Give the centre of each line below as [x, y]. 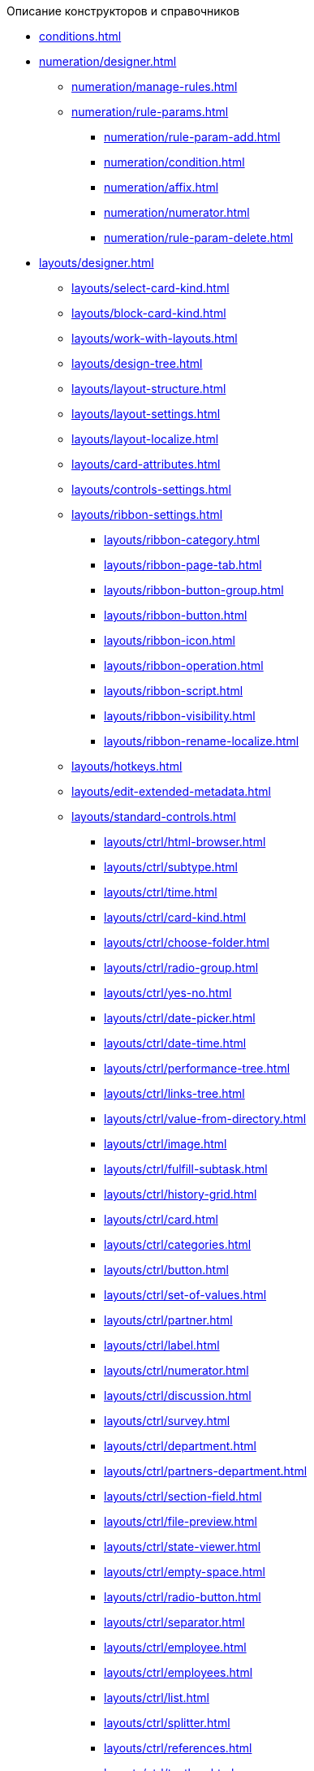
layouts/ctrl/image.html [166, 1144]
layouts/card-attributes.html [146, 464]
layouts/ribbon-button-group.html [194, 590]
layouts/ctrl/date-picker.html [180, 1018]
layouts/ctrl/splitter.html [167, 1723]
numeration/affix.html [161, 187]
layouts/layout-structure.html [149, 389]
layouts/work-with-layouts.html [155, 338]
